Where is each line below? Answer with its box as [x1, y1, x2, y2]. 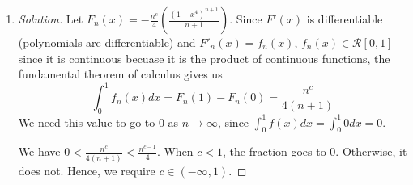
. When [156, 143, 194, 160]
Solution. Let [18, 11, 83, 27]
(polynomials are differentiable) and [18, 34, 196, 50]
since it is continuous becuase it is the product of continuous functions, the [18, 49, 390, 66]
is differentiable [306, 11, 383, 27]
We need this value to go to [18, 113, 155, 130]
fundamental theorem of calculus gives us [18, 65, 223, 82]
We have [18, 143, 61, 160]
